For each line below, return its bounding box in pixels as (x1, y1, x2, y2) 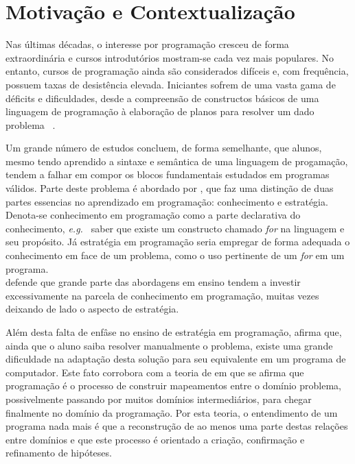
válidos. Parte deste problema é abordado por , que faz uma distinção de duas (5, 181, 334, 195)
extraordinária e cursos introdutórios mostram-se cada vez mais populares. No (5, 50, 334, 64)
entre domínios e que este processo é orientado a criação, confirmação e (5, 432, 305, 446)
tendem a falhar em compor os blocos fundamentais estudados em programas (5, 167, 330, 182)
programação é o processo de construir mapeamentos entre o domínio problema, (5, 378, 341, 393)
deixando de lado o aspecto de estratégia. (5, 302, 179, 316)
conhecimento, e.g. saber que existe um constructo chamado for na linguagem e (5, 221, 345, 235)
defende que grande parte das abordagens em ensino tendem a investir (5, 275, 301, 289)
